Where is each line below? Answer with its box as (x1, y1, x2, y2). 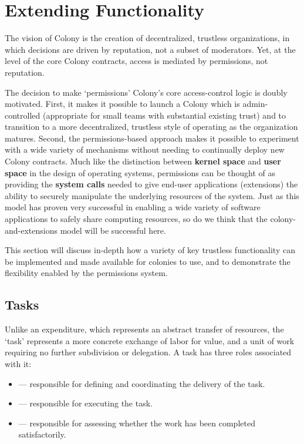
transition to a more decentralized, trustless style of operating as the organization (5, 120, 298, 133)
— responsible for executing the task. (18, 397, 153, 409)
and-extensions (5, 224, 58, 236)
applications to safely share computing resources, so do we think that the (5, 213, 268, 225)
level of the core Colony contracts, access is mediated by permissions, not (5, 55, 268, 67)
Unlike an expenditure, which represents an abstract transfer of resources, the (5, 323, 284, 335)
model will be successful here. (60, 224, 166, 236)
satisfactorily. (18, 428, 66, 440)
